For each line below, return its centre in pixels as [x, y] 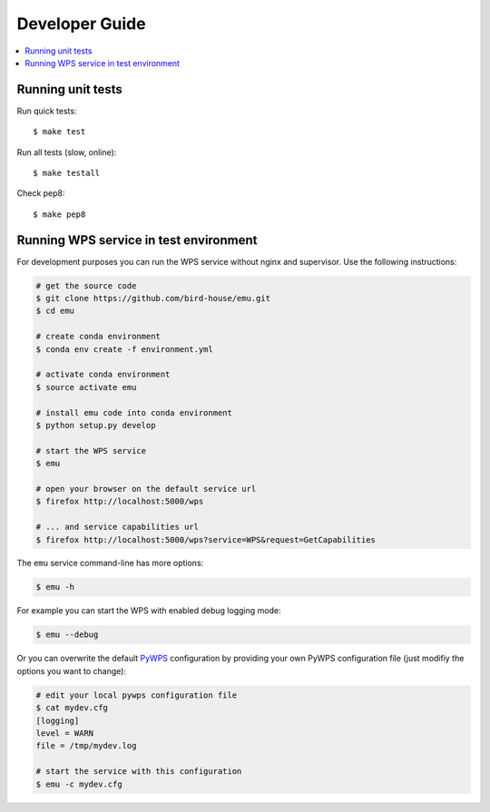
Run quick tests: [47, 111]
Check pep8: [41, 193]
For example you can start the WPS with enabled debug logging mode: [149, 611]
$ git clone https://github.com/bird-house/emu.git [153, 298]
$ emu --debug [67, 635]
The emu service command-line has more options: [110, 563]
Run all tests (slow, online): [67, 152]
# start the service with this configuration [139, 772]
